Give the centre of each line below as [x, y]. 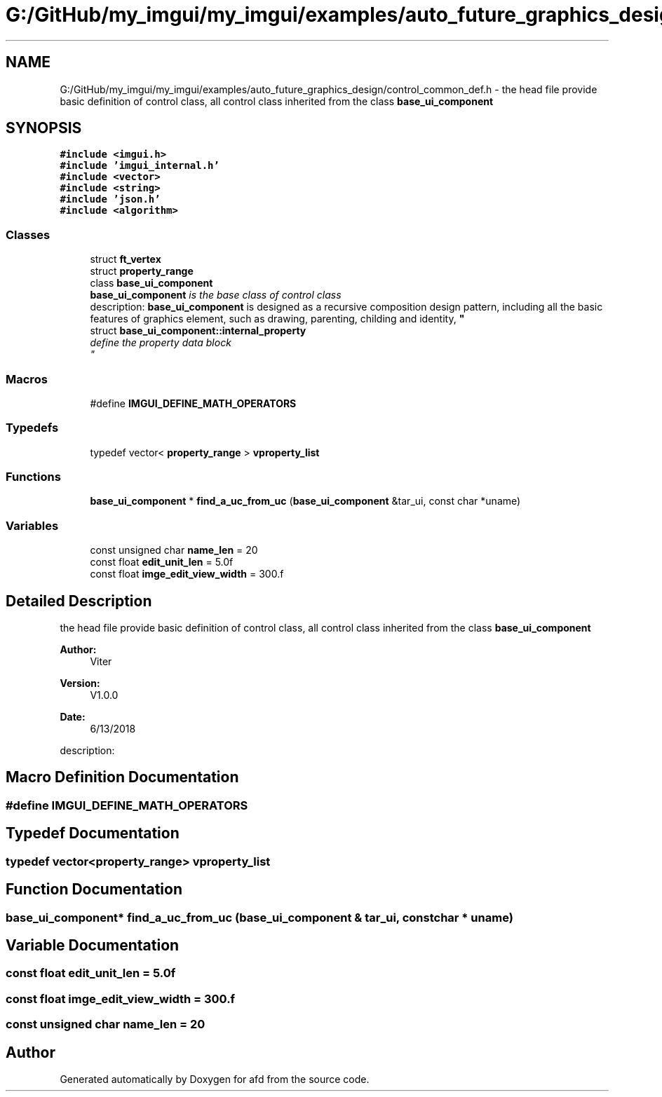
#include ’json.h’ [110, 199]
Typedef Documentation [93, 833]
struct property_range [142, 271]
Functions [33, 477]
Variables [32, 525]
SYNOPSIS [44, 128]
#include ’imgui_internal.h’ [140, 166]
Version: [80, 683]
